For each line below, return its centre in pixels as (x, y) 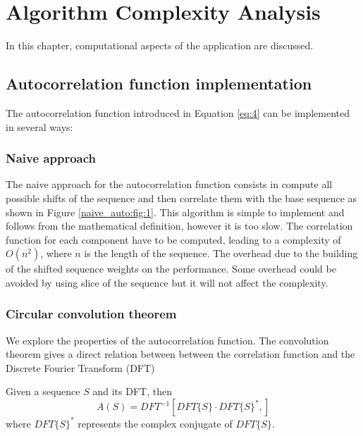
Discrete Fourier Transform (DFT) (80, 367)
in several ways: (39, 126)
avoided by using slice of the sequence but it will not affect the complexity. (167, 282)
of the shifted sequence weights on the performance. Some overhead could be (171, 269)
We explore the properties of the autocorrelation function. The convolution (167, 340)
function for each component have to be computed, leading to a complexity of (173, 239)
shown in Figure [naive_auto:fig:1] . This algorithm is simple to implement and (175, 212)
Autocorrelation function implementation (159, 83)
